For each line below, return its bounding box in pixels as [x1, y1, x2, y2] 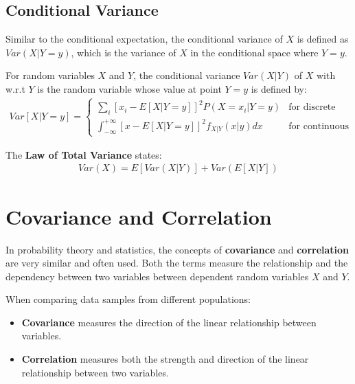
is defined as [297, 32, 349, 46]
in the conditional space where [190, 45, 319, 59]
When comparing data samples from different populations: [5, 292, 251, 306]
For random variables [5, 68, 95, 82]
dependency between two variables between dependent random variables [5, 269, 309, 283]
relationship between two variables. [21, 365, 169, 379]
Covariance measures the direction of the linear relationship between [21, 315, 317, 329]
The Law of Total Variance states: [5, 147, 162, 161]
